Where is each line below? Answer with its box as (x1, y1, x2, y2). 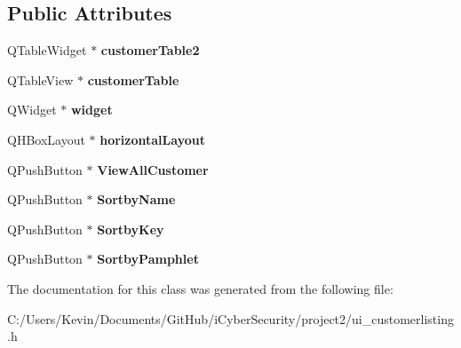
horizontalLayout (99, 130, 205, 148)
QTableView (7, 70, 74, 89)
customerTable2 (100, 41, 200, 59)
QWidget (7, 100, 57, 119)
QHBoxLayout (7, 130, 85, 148)
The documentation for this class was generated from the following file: (7, 279, 393, 297)
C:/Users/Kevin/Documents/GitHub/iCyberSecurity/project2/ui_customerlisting (7, 309, 454, 328)
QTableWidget (7, 41, 87, 59)
